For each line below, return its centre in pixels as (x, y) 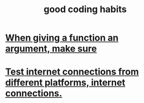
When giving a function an (62, 38)
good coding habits (85, 9)
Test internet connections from (72, 72)
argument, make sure (51, 49)
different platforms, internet (65, 83)
